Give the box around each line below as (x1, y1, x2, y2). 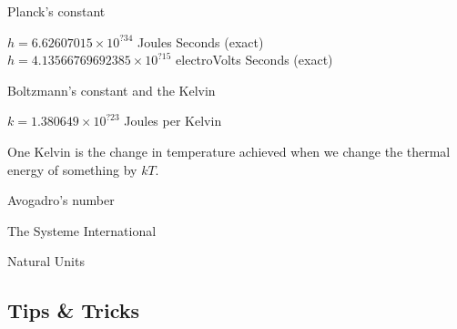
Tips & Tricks (7, 296, 140, 324)
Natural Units (7, 252, 85, 271)
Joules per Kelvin (124, 111, 222, 130)
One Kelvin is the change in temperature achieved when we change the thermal (7, 141, 451, 160)
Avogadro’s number (7, 190, 115, 210)
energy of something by (7, 159, 137, 179)
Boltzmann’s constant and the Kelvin (7, 80, 216, 99)
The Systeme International (7, 221, 157, 240)
